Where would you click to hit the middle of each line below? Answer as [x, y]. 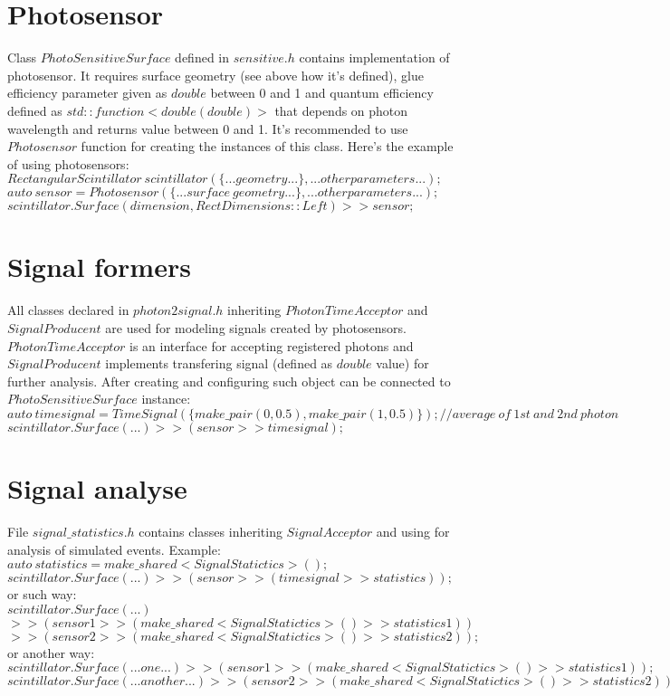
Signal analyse [97, 488]
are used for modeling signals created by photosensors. [256, 328]
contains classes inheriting [211, 532]
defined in [202, 57]
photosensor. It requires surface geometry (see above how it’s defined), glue [215, 75]
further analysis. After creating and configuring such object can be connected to [229, 381]
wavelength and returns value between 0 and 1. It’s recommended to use [208, 128]
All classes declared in [68, 310]
